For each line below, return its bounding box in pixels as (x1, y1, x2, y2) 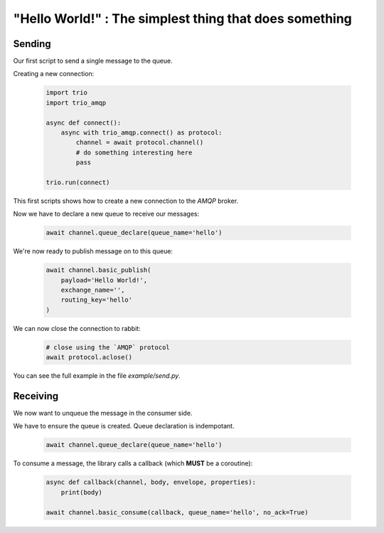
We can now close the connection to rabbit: (13, 324, 142, 332)
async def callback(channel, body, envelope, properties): (46, 478, 256, 487)
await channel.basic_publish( (46, 266, 151, 274)
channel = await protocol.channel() (75, 139, 204, 147)
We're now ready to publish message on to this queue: (13, 247, 174, 255)
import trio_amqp (46, 98, 107, 107)
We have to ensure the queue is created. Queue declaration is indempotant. (13, 422, 235, 431)
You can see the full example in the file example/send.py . (13, 371, 181, 380)
